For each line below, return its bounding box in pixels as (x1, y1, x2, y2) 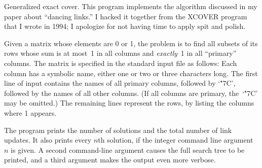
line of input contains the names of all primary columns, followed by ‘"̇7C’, (4, 78, 236, 88)
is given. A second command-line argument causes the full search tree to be (11, 144, 245, 155)
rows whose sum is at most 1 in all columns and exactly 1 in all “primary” (4, 48, 237, 58)
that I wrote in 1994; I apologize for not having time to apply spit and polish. (4, 21, 246, 31)
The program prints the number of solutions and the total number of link (4, 124, 232, 135)
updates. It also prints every (4, 135, 92, 145)
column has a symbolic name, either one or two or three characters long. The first (4, 68, 258, 78)
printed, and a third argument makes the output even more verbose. (4, 154, 216, 165)
